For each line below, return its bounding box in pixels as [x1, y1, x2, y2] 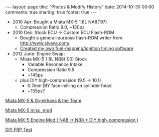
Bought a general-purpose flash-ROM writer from [20, 35, 123, 40]
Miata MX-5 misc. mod [5, 107, 52, 113]
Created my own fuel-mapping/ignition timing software [20, 45, 134, 51]
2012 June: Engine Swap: [12, 51, 65, 56]
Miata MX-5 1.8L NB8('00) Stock [20, 56, 87, 62]
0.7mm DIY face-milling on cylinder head [27, 82, 112, 88]
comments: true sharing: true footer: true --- [5, 9, 97, 15]
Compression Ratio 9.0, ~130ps [20, 24, 85, 30]
